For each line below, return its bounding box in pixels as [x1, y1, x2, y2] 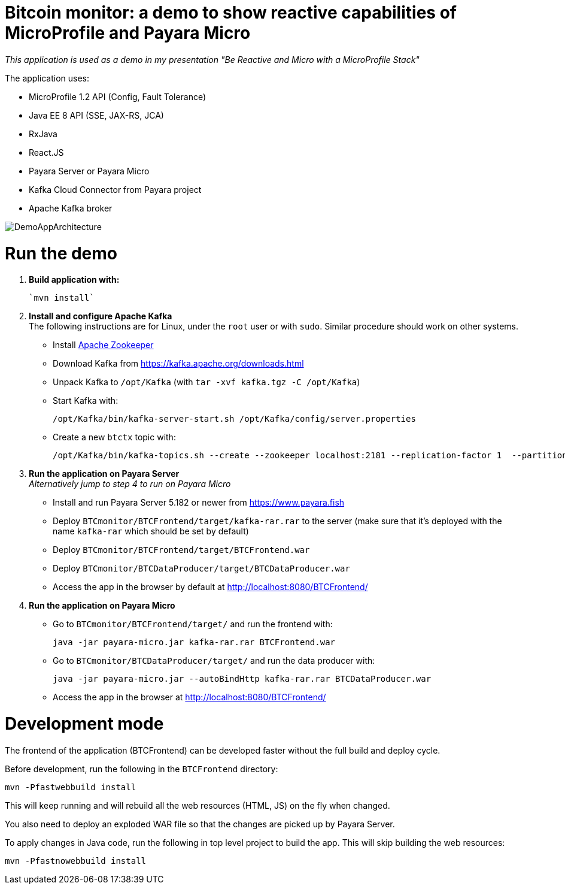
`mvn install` [29, 293, 95, 303]
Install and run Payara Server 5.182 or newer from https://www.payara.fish [53, 497, 345, 508]
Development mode [5, 713, 164, 734]
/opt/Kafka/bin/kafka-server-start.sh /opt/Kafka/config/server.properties [53, 414, 416, 424]
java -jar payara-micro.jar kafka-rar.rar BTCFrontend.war [53, 637, 336, 648]
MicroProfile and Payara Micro [5, 23, 251, 43]
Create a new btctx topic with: [53, 432, 176, 443]
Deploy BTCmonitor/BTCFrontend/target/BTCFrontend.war [53, 545, 310, 555]
